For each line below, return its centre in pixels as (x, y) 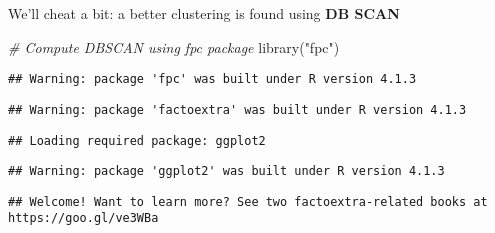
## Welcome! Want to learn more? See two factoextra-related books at (248, 201)
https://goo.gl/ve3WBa (83, 218)
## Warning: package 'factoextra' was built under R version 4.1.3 (237, 109)
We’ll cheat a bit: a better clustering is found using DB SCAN (204, 13)
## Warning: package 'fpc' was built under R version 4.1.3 (212, 79)
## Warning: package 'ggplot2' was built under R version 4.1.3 (226, 171)
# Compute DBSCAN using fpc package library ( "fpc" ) (174, 46)
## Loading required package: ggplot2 (137, 140)
